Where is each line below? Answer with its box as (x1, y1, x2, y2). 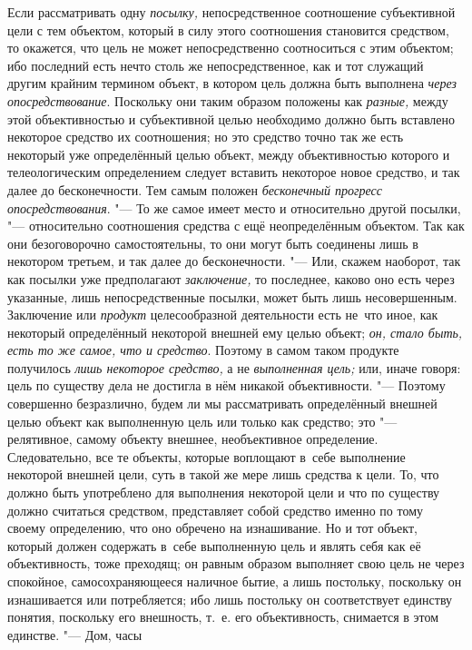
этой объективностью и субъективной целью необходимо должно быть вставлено (7, 109, 456, 128)
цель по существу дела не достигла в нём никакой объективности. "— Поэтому (7, 376, 446, 395)
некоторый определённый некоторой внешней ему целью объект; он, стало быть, (7, 322, 463, 341)
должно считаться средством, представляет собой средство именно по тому (7, 500, 424, 519)
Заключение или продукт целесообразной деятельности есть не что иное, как (7, 305, 438, 324)
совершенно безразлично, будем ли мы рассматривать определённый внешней (7, 394, 438, 413)
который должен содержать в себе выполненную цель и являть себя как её (7, 536, 421, 555)
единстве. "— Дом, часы (7, 625, 143, 644)
